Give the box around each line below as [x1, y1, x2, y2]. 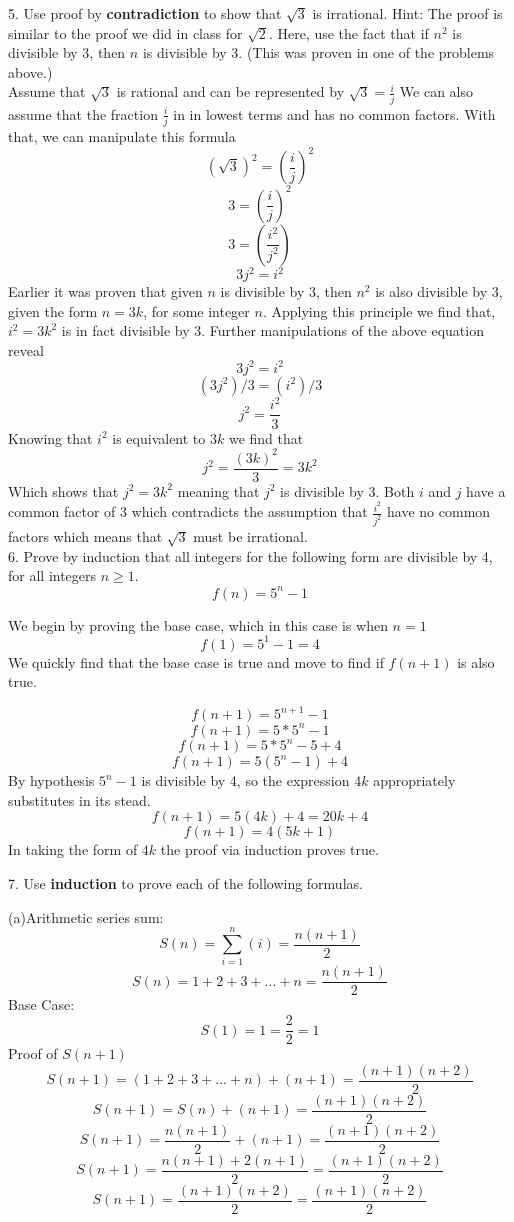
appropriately [373, 770, 456, 791]
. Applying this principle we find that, [262, 300, 496, 321]
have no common [387, 501, 491, 522]
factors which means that [8, 526, 163, 547]
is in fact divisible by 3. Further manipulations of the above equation [61, 320, 484, 341]
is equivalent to [112, 427, 206, 448]
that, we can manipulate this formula [8, 126, 236, 146]
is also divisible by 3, [375, 281, 503, 302]
